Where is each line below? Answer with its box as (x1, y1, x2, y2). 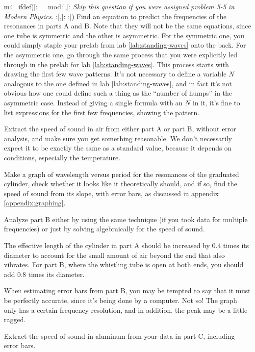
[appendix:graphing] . (4, 198, 66, 208)
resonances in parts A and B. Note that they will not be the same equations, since (4, 21, 251, 31)
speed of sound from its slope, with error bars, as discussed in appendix (4, 188, 219, 198)
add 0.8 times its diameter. (4, 269, 85, 279)
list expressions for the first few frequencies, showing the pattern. (4, 107, 200, 117)
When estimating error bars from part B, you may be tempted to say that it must (4, 285, 251, 296)
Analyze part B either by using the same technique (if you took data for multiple (4, 214, 248, 224)
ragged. (4, 314, 26, 325)
